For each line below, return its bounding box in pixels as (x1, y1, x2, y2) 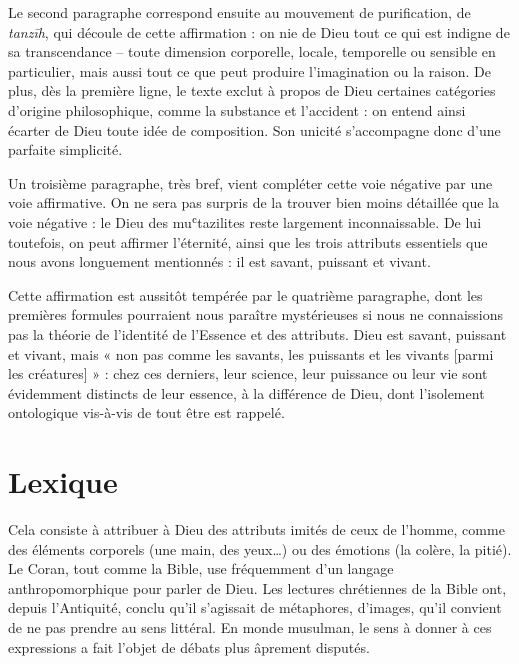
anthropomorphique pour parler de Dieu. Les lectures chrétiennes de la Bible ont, (8, 577, 507, 598)
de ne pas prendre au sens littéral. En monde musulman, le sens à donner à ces (8, 616, 492, 637)
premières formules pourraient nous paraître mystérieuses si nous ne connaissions (8, 304, 504, 325)
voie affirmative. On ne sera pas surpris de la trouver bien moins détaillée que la (8, 192, 499, 213)
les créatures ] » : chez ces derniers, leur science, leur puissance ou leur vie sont (8, 363, 488, 384)
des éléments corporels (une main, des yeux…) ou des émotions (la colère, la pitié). (8, 538, 512, 559)
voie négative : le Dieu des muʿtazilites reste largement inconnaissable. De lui (8, 211, 482, 232)
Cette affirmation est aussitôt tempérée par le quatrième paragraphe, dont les (8, 284, 483, 305)
